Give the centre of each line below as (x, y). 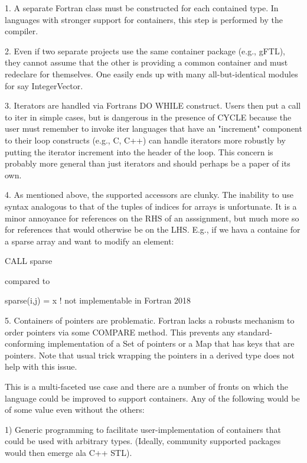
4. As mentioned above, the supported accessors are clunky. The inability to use (149, 195)
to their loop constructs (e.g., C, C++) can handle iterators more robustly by (145, 140)
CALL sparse (29, 261)
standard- (255, 332)
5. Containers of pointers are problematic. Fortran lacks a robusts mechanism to (150, 320)
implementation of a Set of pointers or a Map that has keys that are (171, 343)
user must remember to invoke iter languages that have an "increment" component (153, 128)
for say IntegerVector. (44, 85)
